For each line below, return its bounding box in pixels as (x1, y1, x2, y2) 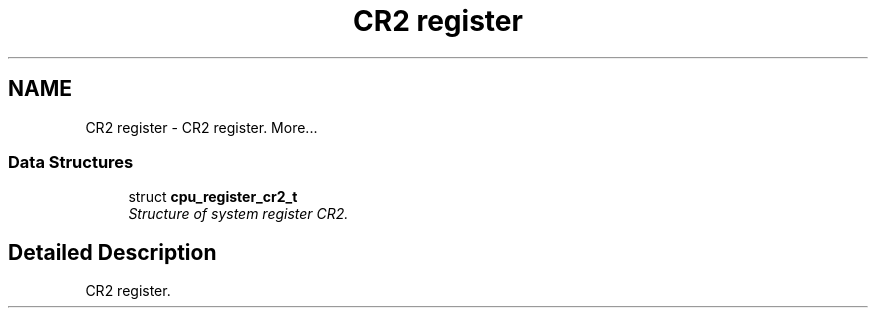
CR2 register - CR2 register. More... (85, 118, 318, 136)
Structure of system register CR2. (128, 205, 349, 223)
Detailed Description (8, 239, 217, 265)
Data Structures (8, 151, 134, 172)
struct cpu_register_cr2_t (128, 188, 298, 206)
